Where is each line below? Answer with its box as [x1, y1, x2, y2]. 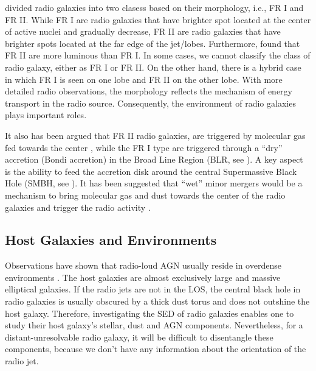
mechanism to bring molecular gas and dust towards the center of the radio [5, 188, 286, 201]
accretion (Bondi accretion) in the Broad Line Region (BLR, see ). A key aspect [5, 153, 303, 166]
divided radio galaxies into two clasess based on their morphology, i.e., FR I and [5, 1, 304, 13]
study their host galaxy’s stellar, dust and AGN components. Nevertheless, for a [5, 319, 303, 331]
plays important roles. [5, 108, 87, 121]
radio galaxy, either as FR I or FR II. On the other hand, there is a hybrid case [5, 60, 301, 73]
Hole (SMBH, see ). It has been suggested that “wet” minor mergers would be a [5, 177, 303, 189]
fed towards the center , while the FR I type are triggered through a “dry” [5, 141, 283, 154]
